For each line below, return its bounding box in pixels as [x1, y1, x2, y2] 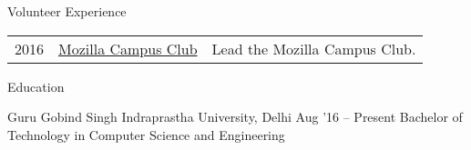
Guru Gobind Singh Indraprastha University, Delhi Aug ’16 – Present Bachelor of [7, 107, 463, 126]
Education [7, 76, 65, 95]
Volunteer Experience [7, 2, 127, 20]
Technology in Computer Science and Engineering [7, 125, 285, 144]
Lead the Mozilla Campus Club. [211, 37, 416, 59]
